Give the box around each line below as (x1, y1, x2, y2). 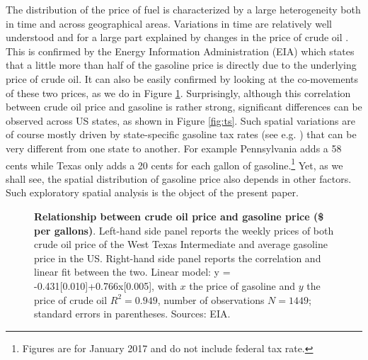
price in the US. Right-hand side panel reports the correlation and (34, 250, 321, 265)
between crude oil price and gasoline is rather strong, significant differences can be (6, 99, 362, 114)
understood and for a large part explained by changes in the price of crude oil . (6, 30, 349, 45)
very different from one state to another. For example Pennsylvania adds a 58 (6, 140, 342, 155)
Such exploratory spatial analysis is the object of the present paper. (6, 185, 299, 200)
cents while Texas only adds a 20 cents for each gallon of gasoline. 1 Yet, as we (6, 155, 343, 172)
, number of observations (157, 292, 265, 307)
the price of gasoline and (189, 278, 296, 293)
